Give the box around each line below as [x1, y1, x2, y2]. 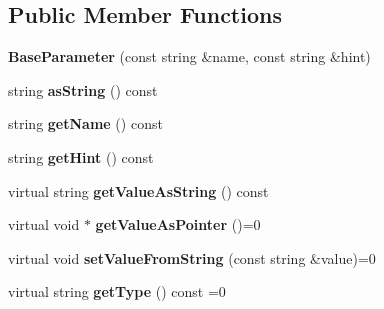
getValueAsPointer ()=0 [95, 214, 261, 235]
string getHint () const [8, 146, 154, 167]
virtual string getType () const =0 [8, 281, 226, 302]
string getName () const [8, 113, 163, 134]
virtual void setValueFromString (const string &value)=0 [8, 247, 376, 268]
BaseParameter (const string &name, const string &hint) [8, 46, 371, 67]
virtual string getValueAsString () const [8, 180, 269, 201]
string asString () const [8, 79, 158, 100]
